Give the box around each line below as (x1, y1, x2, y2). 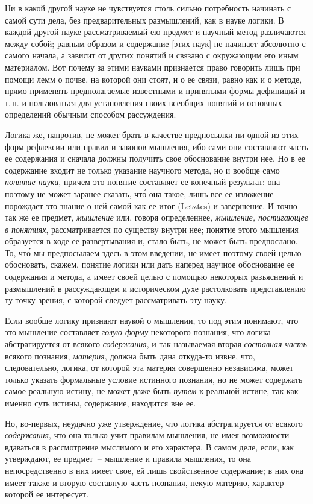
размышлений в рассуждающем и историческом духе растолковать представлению (5, 282, 306, 294)
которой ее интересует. (5, 488, 89, 500)
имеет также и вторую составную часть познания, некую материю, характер (5, 476, 284, 488)
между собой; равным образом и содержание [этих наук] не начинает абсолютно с (5, 37, 306, 49)
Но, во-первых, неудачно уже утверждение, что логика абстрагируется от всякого (5, 417, 303, 429)
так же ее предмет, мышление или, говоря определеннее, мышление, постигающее (5, 211, 308, 224)
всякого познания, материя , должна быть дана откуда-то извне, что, (5, 349, 255, 362)
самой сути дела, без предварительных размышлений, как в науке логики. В (5, 13, 284, 26)
